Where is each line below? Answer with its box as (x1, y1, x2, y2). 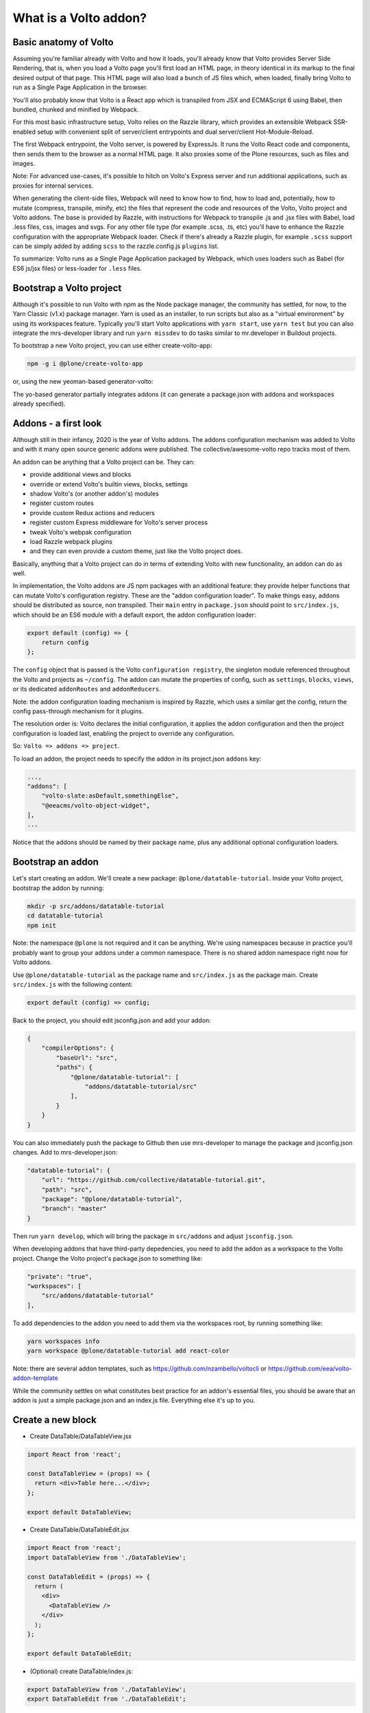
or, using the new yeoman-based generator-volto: (12, 378, 153, 386)
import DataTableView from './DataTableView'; (27, 1553, 186, 1562)
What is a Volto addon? (12, 10, 147, 25)
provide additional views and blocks (29, 470, 132, 479)
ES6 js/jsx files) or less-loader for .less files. (12, 264, 142, 272)
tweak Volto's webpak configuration (29, 528, 132, 536)
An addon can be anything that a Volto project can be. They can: (12, 458, 195, 466)
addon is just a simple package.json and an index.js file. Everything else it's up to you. (12, 1396, 256, 1405)
